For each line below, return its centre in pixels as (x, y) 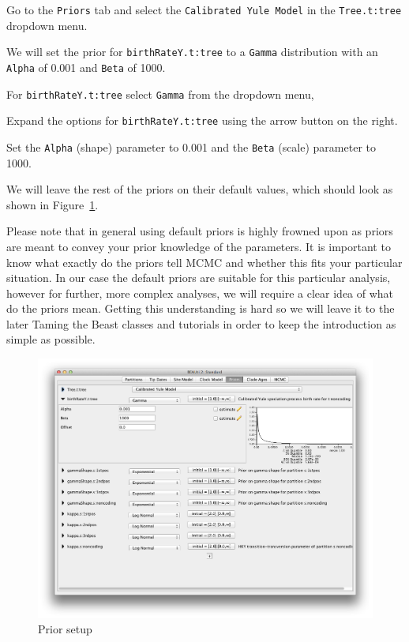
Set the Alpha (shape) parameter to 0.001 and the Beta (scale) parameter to (191, 146)
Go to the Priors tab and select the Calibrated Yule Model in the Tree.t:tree (204, 9)
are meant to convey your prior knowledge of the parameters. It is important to (199, 246)
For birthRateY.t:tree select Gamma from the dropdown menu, (160, 94)
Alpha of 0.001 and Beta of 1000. (86, 67)
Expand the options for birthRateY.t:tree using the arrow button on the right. (202, 120)
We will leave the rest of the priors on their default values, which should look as (200, 189)
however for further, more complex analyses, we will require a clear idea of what (200, 293)
